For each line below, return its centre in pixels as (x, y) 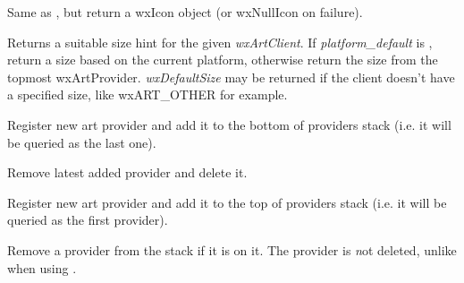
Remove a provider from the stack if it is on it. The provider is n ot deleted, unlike (232, 249)
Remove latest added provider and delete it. (127, 172)
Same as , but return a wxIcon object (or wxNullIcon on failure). (185, 12)
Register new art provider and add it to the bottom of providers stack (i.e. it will (229, 124)
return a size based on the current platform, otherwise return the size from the (223, 60)
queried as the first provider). (88, 220)
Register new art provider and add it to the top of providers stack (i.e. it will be (227, 202)
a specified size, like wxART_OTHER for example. (148, 94)
